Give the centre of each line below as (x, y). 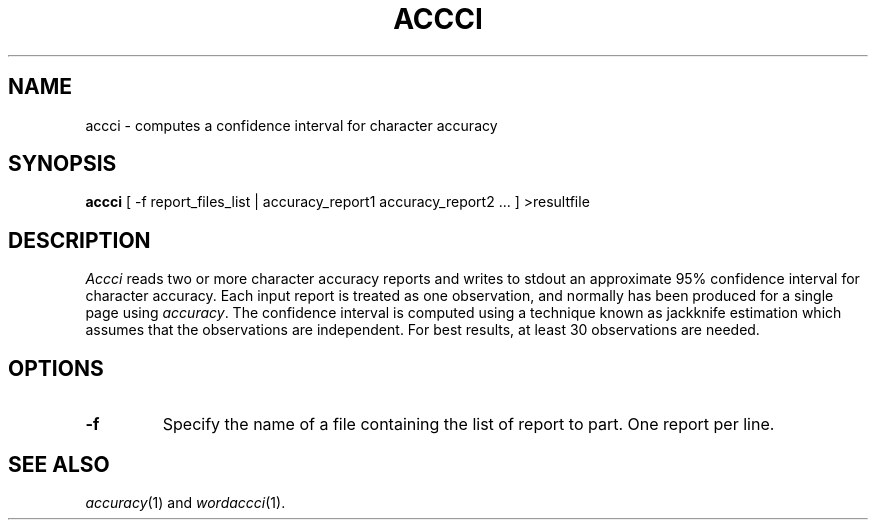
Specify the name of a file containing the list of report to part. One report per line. (468, 424)
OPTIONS (56, 368)
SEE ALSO (59, 464)
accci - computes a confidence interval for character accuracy (291, 125)
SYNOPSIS (62, 164)
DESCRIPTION (79, 240)
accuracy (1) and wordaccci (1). (185, 502)
